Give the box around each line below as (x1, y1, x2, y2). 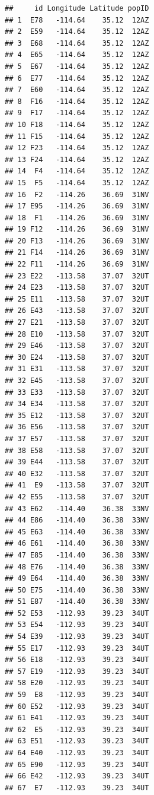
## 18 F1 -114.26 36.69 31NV (5, 213, 149, 222)
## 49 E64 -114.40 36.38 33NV (5, 574, 149, 583)
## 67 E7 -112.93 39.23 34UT (5, 783, 149, 792)
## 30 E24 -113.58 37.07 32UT (5, 353, 149, 362)
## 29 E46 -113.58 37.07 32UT (5, 341, 149, 350)
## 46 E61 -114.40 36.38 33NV (5, 539, 149, 548)
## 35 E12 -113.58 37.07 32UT (5, 411, 149, 420)
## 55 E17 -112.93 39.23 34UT (5, 644, 149, 653)
